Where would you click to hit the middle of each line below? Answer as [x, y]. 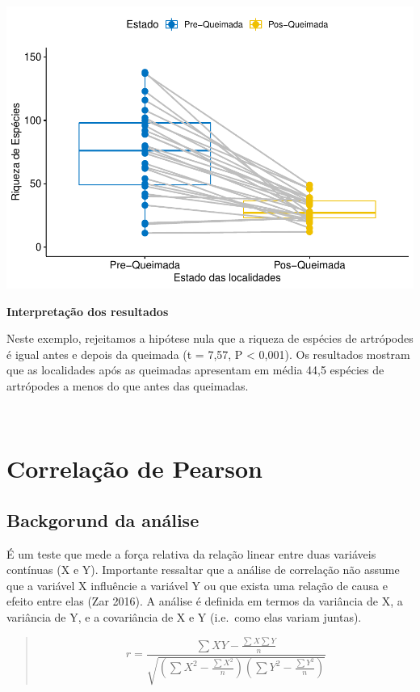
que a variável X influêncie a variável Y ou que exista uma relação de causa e [197, 585]
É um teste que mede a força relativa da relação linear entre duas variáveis [191, 553]
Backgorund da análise [103, 519]
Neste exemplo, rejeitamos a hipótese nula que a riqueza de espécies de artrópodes [210, 338]
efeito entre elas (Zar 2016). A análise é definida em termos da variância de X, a [205, 601]
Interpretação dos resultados [88, 311]
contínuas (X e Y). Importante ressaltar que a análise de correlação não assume [203, 570]
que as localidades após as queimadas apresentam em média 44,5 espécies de [195, 370]
